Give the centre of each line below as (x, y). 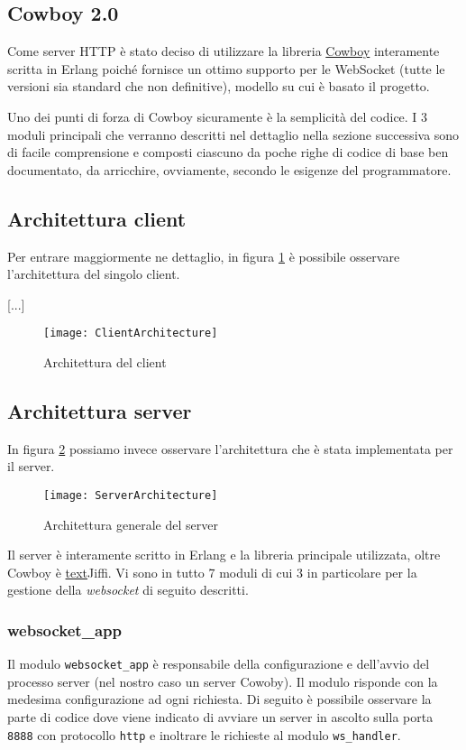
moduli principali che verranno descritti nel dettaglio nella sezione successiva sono (233, 134)
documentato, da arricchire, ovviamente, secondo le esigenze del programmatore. (229, 169)
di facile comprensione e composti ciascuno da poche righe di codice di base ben (228, 152)
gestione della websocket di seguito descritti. (128, 590)
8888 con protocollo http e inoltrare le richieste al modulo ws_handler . (204, 734)
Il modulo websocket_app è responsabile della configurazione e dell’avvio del (219, 664)
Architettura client (97, 218)
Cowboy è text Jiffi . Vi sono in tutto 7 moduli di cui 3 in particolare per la (212, 572)
